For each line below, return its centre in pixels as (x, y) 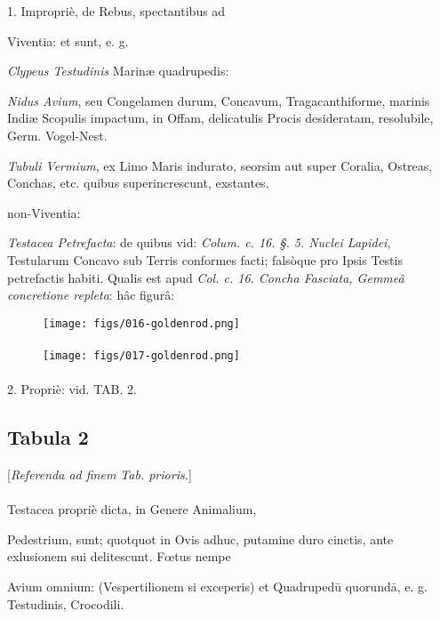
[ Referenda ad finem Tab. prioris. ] (100, 474)
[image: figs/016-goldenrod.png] (141, 323)
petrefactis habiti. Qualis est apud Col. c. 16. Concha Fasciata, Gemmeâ (206, 277)
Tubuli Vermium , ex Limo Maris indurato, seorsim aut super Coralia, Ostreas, (220, 165)
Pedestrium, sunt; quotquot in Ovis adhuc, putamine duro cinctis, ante (200, 539)
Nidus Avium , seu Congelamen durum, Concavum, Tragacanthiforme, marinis (219, 100)
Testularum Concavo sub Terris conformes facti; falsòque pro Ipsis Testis (205, 259)
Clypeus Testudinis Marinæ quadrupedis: (118, 71)
